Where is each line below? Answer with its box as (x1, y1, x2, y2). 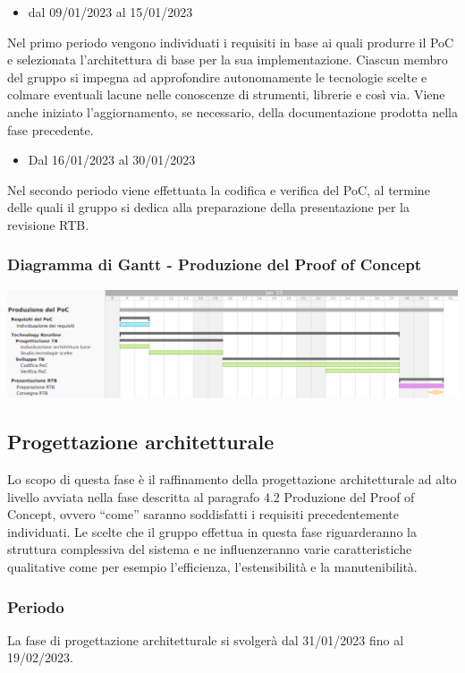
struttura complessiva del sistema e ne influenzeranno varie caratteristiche (7, 540, 412, 558)
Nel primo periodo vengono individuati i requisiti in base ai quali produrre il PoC (7, 32, 454, 51)
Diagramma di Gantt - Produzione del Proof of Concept (7, 253, 421, 276)
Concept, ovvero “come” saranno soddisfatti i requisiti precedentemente (7, 505, 399, 524)
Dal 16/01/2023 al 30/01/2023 (28, 150, 196, 169)
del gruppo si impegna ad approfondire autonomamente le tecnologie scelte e (7, 67, 427, 86)
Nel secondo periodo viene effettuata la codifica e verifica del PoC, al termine (7, 180, 430, 199)
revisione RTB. (7, 215, 89, 234)
